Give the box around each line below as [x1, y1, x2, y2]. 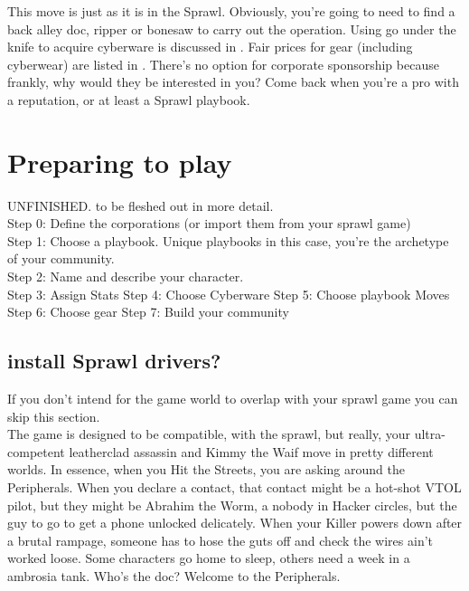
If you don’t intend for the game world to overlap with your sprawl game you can [7, 389, 458, 408]
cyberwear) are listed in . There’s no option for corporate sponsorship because [7, 54, 439, 73]
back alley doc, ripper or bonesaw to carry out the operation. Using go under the [7, 19, 456, 38]
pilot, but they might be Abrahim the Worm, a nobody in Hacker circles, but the [7, 495, 457, 514]
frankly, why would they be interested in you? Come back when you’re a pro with [7, 72, 459, 91]
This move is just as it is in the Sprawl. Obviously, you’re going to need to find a [7, 2, 455, 20]
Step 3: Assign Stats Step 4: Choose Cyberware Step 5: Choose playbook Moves [7, 284, 450, 303]
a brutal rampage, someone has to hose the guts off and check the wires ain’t [7, 530, 434, 549]
